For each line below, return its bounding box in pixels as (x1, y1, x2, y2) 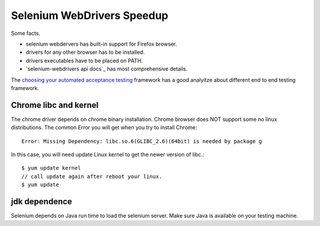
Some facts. (11, 30, 41, 37)
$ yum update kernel (21, 165, 81, 171)
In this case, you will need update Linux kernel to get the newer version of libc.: (11, 151, 204, 158)
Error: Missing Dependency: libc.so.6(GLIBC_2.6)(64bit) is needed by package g (21, 138, 263, 145)
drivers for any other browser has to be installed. (25, 49, 145, 56)
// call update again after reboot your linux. (21, 173, 162, 180)
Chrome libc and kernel (11, 100, 99, 110)
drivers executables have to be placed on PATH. (25, 57, 143, 64)
